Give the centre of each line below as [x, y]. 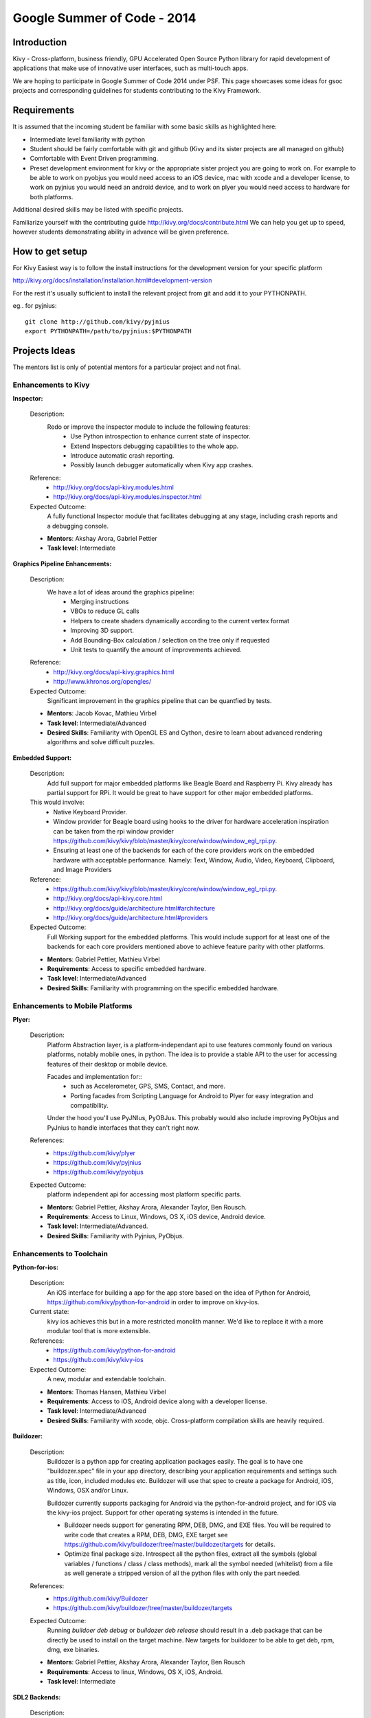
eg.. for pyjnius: [35, 306]
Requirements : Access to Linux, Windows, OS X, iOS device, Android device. [156, 1217]
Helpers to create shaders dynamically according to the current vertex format [180, 621]
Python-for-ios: [35, 1267]
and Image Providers [82, 870]
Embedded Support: [42, 758]
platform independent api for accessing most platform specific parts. [144, 1194]
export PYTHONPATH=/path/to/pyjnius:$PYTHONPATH [108, 331]
